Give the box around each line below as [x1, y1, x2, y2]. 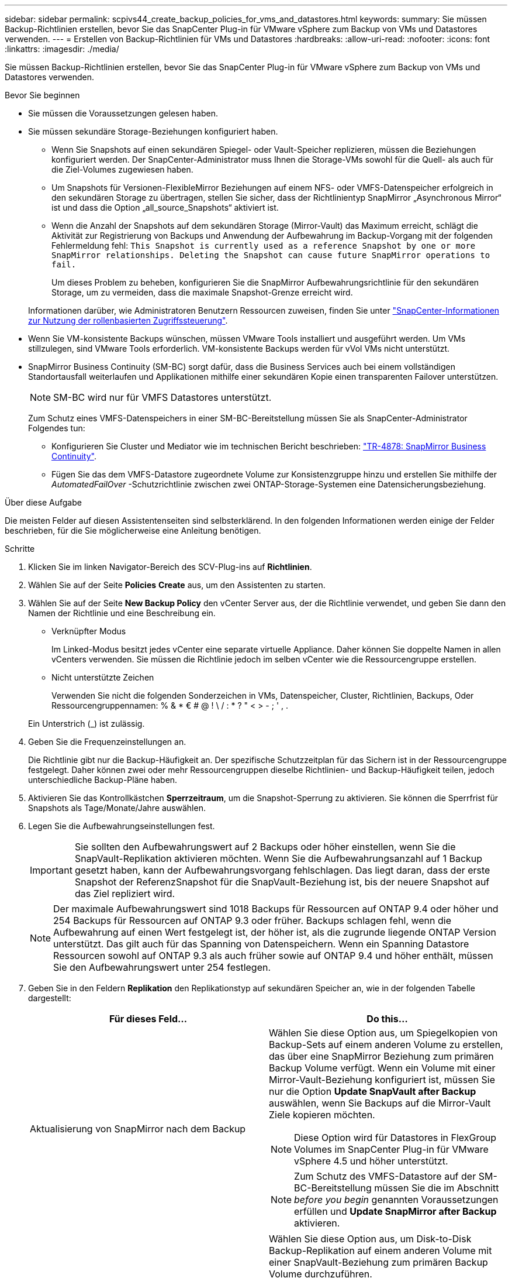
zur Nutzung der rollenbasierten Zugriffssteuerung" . [28, 315, 228, 325]
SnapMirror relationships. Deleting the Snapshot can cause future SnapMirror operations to [51, 250, 490, 260]
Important [30, 864, 72, 876]
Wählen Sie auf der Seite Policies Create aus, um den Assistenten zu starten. [28, 580, 326, 590]
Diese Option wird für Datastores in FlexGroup [294, 1132, 497, 1143]
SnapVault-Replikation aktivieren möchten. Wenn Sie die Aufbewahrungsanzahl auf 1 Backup [74, 853, 483, 864]
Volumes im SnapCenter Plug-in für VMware [294, 1143, 489, 1155]
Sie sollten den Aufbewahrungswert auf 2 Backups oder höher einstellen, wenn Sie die [74, 841, 456, 853]
